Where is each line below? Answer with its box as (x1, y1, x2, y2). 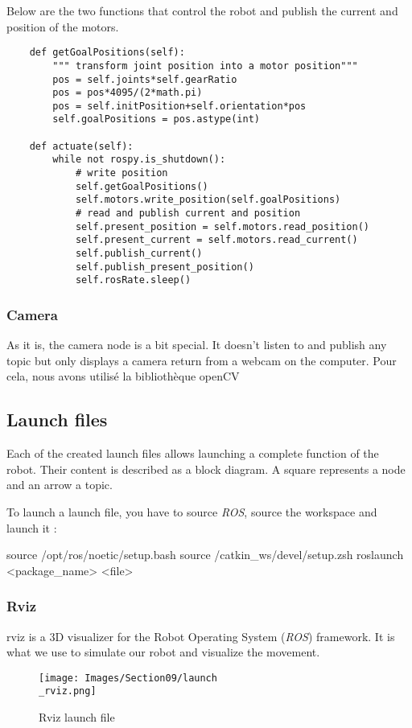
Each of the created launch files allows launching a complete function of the (6, 445, 379, 462)
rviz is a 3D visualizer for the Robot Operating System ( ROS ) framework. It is (6, 627, 395, 644)
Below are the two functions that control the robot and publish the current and (6, 2, 398, 19)
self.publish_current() (75, 248, 203, 260)
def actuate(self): (29, 140, 134, 152)
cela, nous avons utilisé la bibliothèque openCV (6, 368, 240, 385)
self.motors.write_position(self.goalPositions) (75, 194, 341, 206)
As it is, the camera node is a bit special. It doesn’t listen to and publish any (6, 336, 387, 353)
